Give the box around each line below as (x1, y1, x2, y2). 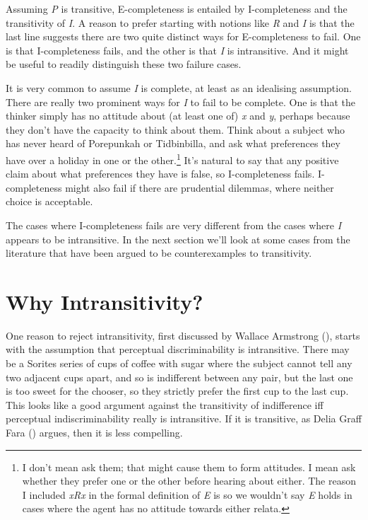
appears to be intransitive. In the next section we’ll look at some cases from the (6, 231, 350, 246)
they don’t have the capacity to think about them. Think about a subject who (6, 122, 345, 137)
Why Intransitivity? (6, 287, 203, 316)
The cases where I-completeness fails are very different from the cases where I (6, 217, 342, 232)
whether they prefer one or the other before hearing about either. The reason (22, 473, 356, 488)
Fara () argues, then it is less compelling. (6, 425, 183, 440)
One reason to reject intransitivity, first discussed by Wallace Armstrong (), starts (6, 328, 360, 342)
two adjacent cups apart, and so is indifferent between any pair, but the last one (6, 369, 353, 384)
